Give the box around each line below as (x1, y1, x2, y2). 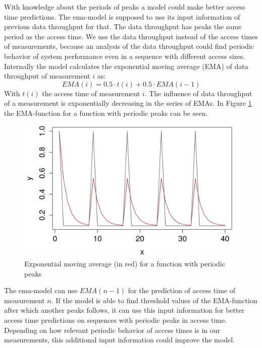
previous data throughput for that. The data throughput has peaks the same (4, 21, 242, 32)
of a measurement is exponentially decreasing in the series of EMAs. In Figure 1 (4, 98, 252, 108)
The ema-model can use (4, 285, 78, 296)
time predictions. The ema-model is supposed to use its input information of (4, 11, 240, 22)
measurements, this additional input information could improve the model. (4, 334, 235, 345)
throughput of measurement (4, 71, 90, 81)
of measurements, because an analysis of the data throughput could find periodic (4, 41, 254, 51)
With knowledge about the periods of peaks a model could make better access (4, 2, 245, 12)
